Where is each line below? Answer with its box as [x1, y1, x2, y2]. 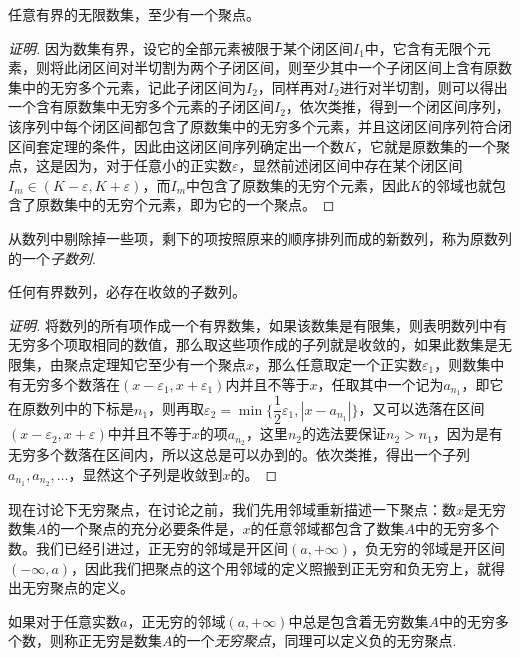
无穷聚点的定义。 [21, 577, 134, 598]
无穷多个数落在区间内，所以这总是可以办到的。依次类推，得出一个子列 [8, 444, 470, 465]
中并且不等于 [107, 423, 192, 444]
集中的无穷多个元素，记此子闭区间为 [8, 76, 246, 97]
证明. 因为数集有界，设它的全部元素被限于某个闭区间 [8, 37, 353, 58]
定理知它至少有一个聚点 [91, 353, 246, 374]
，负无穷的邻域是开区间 [351, 537, 506, 558]
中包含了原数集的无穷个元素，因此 [186, 174, 411, 195]
